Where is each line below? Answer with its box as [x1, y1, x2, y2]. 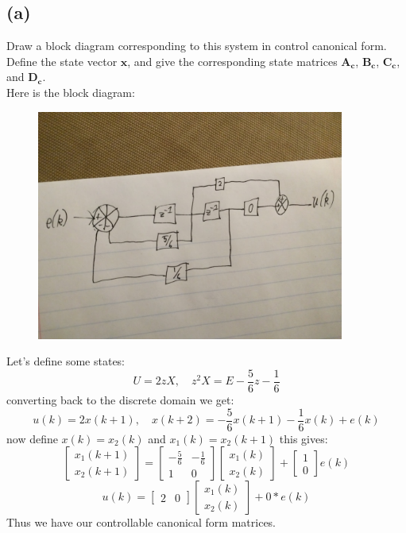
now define [6, 430, 58, 446]
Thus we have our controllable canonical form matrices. [6, 514, 276, 531]
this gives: [279, 430, 328, 446]
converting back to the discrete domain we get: [6, 392, 234, 408]
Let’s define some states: [6, 353, 126, 369]
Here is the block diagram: [6, 83, 135, 100]
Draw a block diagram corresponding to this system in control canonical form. [6, 37, 387, 54]
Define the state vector [6, 52, 118, 69]
